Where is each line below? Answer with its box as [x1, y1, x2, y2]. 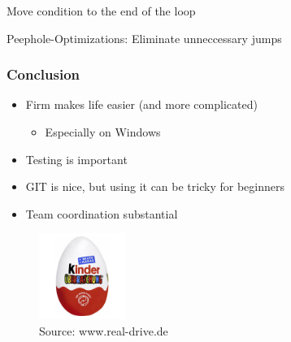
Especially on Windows [45, 123, 161, 140]
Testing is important [25, 150, 128, 167]
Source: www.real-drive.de [39, 322, 168, 339]
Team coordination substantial [25, 205, 178, 222]
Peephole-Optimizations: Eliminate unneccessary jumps [7, 29, 282, 46]
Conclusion [7, 64, 80, 84]
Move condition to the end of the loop [7, 2, 196, 19]
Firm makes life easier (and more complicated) [25, 96, 258, 113]
